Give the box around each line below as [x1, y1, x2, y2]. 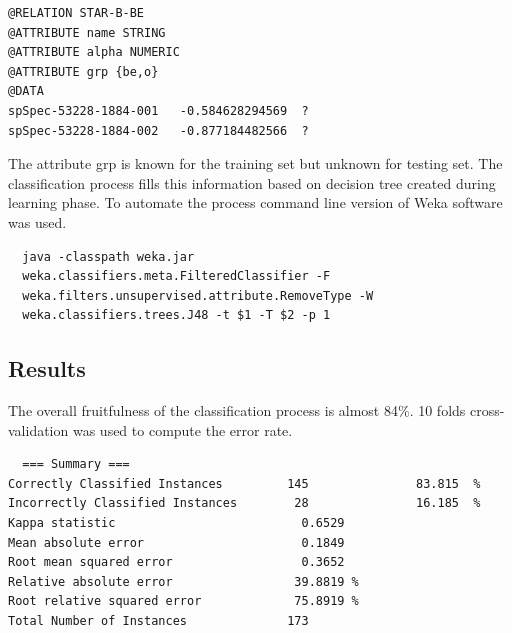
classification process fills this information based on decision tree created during [8, 172, 496, 193]
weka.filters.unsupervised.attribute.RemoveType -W [22, 288, 374, 303]
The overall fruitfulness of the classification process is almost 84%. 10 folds [8, 400, 466, 421]
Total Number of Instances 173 [8, 614, 309, 629]
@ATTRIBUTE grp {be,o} [8, 64, 159, 79]
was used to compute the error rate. [72, 419, 293, 440]
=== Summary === [22, 457, 130, 472]
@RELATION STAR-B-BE [8, 6, 145, 20]
